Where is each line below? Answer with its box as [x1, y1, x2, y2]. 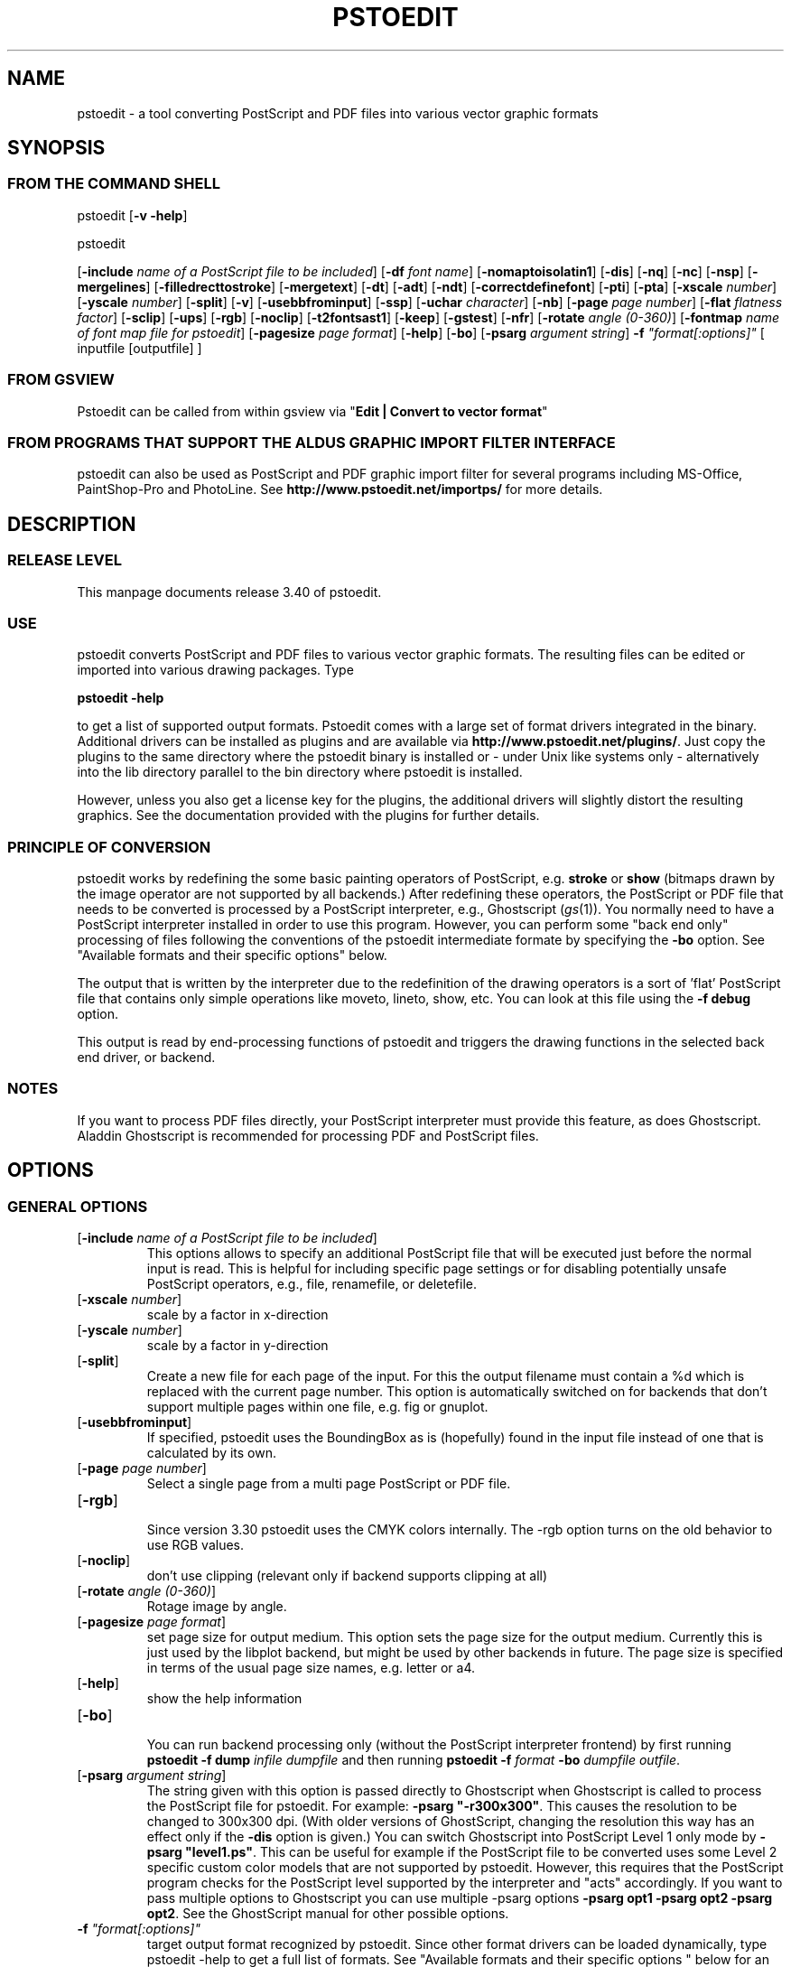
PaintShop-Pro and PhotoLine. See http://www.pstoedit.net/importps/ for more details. [77, 481, 603, 498]
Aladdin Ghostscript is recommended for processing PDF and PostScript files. [77, 1127, 539, 1143]
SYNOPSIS [7, 136, 106, 160]
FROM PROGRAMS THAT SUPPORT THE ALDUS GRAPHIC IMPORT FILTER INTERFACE [7, 433, 616, 452]
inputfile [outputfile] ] [77, 340, 202, 356]
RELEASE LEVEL [7, 551, 122, 570]
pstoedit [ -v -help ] [77, 207, 188, 223]
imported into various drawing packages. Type [77, 662, 354, 678]
